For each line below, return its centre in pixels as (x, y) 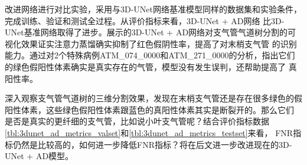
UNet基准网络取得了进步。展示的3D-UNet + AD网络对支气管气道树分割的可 (151, 32)
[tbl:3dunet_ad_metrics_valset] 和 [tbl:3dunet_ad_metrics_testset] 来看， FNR (149, 132)
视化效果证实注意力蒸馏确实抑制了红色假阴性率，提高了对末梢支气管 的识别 (151, 43)
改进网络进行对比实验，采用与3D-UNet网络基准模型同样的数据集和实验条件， (153, 9)
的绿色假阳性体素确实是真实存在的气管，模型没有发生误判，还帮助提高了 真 (151, 66)
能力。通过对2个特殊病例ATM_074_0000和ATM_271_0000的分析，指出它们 (150, 55)
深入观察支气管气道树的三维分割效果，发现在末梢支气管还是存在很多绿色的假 (153, 98)
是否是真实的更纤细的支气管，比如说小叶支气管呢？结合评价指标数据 (137, 121)
